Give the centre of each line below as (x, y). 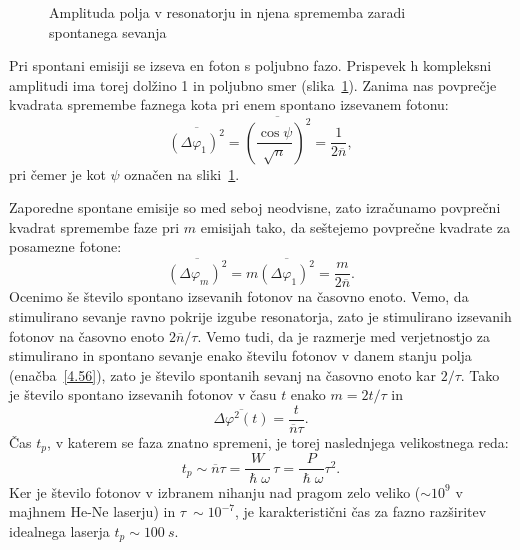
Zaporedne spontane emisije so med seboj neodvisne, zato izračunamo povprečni (255, 207)
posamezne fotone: (65, 246)
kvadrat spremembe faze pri (94, 226)
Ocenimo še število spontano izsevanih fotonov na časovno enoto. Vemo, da (239, 296)
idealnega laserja (59, 530)
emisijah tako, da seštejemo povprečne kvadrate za (355, 226)
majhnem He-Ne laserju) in (92, 511)
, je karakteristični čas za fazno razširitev (360, 511)
